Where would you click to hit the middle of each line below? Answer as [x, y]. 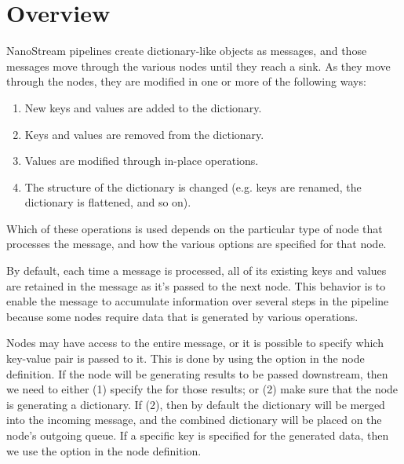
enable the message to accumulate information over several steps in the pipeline [198, 301]
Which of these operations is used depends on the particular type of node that [195, 228]
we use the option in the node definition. [104, 450]
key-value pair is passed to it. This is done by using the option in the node [186, 358]
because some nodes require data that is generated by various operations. [182, 316]
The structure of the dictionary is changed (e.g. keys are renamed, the [193, 186]
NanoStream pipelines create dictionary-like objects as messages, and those [187, 51]
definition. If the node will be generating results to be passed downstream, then [197, 373]
